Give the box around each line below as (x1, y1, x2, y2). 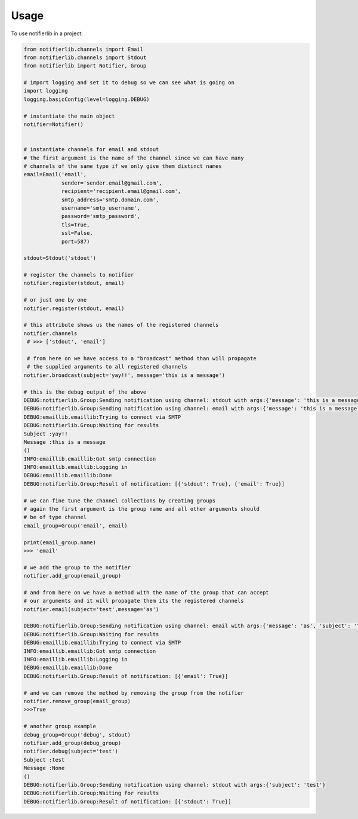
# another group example (23, 723, 97, 730)
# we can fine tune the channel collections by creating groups (23, 497, 216, 504)
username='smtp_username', (61, 204, 140, 211)
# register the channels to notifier (23, 272, 134, 278)
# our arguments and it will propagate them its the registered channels (23, 597, 244, 605)
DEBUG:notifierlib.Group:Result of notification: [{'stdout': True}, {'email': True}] (23, 480, 285, 487)
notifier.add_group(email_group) (23, 572, 122, 579)
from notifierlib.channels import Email (23, 45, 143, 53)
